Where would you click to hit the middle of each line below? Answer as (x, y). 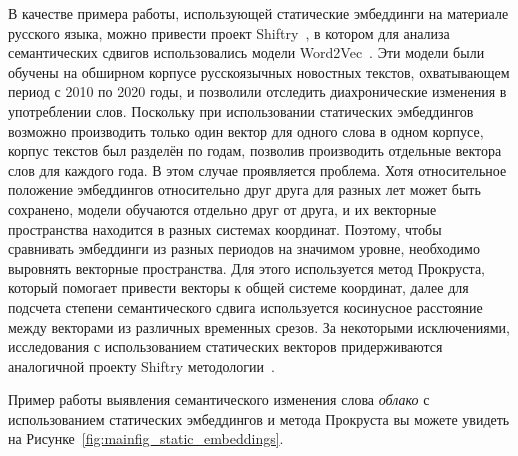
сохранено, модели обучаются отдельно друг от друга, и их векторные (222, 208)
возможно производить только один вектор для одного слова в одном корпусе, (246, 130)
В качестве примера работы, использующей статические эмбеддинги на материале (258, 13)
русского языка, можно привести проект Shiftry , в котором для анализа (229, 32)
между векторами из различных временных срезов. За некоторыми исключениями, (259, 326)
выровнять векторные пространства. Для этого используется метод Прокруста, (246, 267)
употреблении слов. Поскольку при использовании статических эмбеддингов (241, 110)
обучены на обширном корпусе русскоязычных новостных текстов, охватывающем (259, 71)
